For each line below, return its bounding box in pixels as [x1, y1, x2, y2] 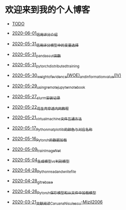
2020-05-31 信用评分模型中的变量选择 [12, 41, 79, 48]
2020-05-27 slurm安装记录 [12, 93, 61, 100]
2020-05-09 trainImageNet [12, 146, 61, 153]
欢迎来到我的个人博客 [5, 4, 91, 16]
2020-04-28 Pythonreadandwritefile [12, 167, 77, 175]
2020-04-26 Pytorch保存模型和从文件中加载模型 [12, 188, 96, 195]
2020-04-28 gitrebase [12, 178, 53, 185]
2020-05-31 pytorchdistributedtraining [12, 62, 80, 69]
